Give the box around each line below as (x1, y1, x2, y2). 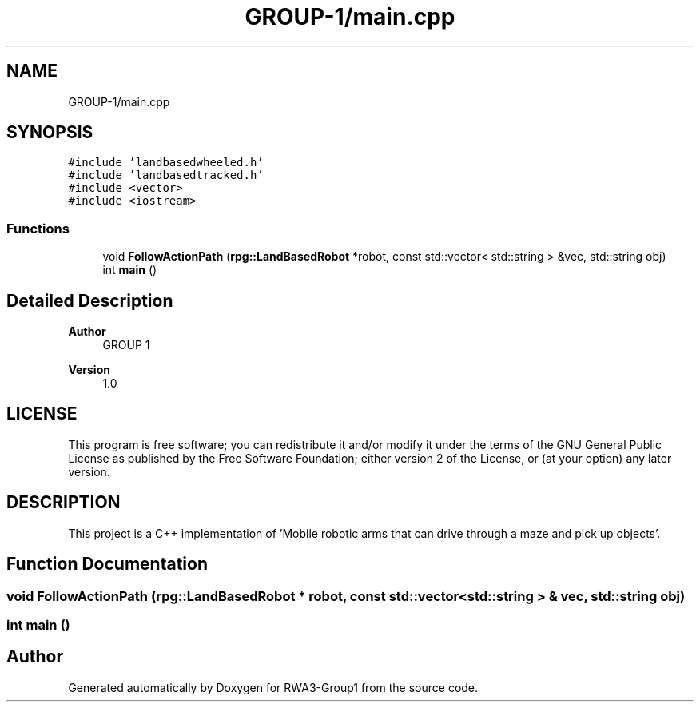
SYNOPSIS (6, 122, 93, 143)
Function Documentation (6, 554, 208, 575)
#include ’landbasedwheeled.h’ (68, 156, 264, 169)
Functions (6, 220, 70, 237)
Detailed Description (6, 290, 173, 311)
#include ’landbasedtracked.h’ (68, 169, 264, 182)
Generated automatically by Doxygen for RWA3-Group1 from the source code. (68, 680, 479, 694)
